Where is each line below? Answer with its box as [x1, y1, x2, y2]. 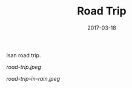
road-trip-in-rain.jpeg [6, 75, 61, 82]
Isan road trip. [6, 51, 41, 58]
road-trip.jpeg [6, 63, 41, 71]
